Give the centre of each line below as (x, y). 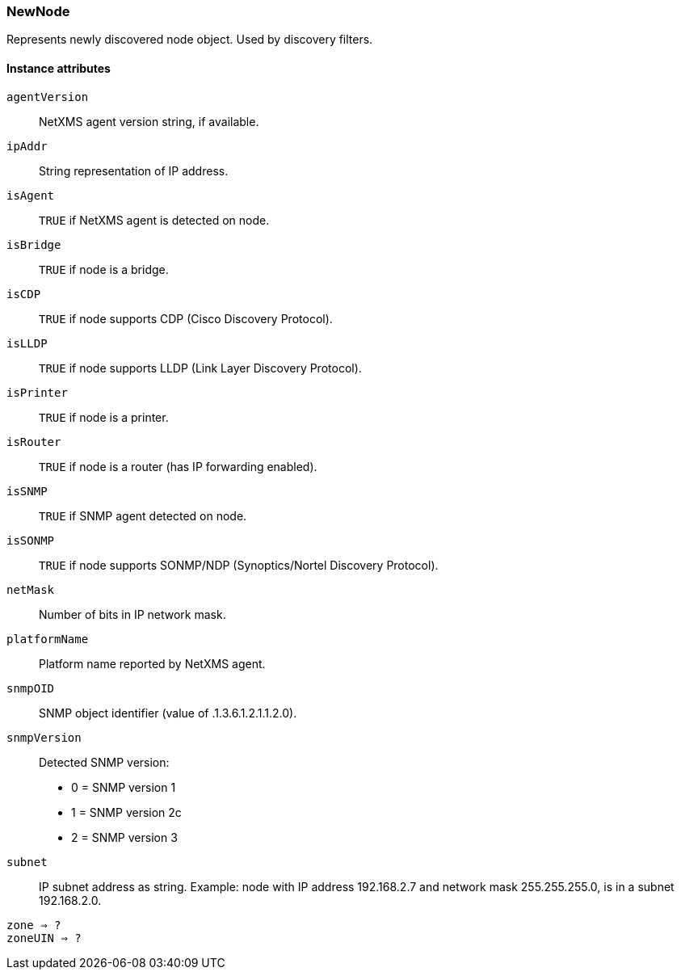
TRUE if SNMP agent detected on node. (143, 515)
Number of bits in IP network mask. (132, 614)
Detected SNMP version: (104, 762)
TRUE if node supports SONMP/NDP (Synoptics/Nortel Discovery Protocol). (239, 565)
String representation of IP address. (134, 170)
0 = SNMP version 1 (124, 787)
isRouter (34, 442)
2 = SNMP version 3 (124, 837)
